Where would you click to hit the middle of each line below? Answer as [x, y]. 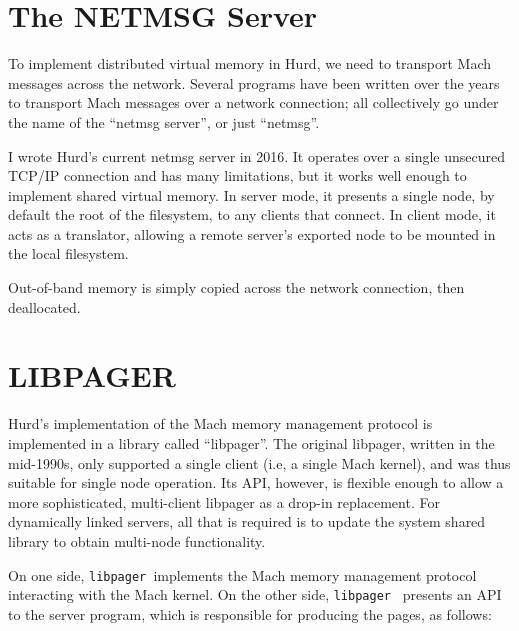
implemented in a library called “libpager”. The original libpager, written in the [251, 442]
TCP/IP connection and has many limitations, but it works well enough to [237, 175]
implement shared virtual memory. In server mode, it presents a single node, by [251, 194]
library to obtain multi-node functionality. [137, 540]
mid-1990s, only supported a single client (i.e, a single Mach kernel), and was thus [259, 462]
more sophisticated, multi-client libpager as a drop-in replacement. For [224, 501]
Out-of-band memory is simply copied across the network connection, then [236, 287]
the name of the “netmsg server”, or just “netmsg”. [164, 121]
